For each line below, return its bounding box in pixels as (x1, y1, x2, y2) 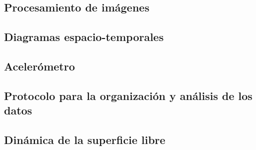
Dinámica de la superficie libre (4, 131, 165, 147)
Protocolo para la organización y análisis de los (4, 87, 252, 103)
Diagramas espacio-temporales (4, 29, 164, 44)
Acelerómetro (4, 58, 75, 73)
